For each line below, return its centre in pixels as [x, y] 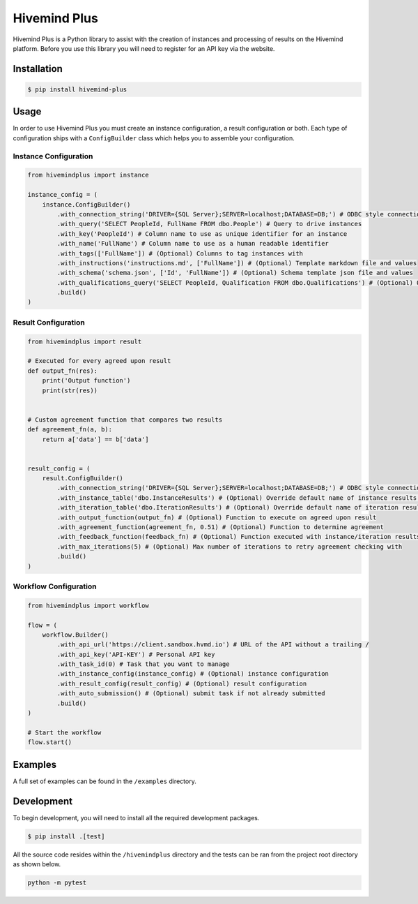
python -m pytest [57, 882]
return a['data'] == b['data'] [95, 439]
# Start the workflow [64, 732]
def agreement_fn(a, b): [70, 430]
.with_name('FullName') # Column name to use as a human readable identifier [193, 244]
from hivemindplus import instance [88, 175]
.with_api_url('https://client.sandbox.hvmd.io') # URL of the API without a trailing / [213, 645]
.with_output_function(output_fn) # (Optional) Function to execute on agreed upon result [217, 517]
